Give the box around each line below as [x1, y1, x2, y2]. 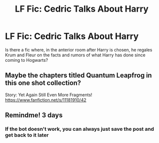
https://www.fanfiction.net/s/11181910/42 [5, 97, 87, 103]
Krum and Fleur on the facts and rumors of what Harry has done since [5, 52, 146, 58]
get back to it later [5, 132, 49, 139]
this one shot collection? [5, 79, 81, 87]
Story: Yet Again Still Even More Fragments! [5, 91, 92, 98]
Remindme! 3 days [5, 111, 63, 120]
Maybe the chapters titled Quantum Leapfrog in [5, 71, 152, 80]
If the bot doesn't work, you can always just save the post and [5, 125, 154, 132]
